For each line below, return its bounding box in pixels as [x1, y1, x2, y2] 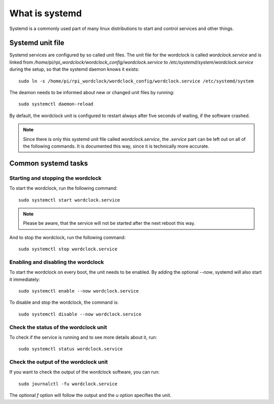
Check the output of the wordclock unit [9, 359, 108, 366]
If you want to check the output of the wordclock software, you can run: [9, 369, 160, 375]
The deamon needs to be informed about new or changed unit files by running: [9, 90, 175, 96]
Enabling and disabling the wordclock [9, 258, 104, 266]
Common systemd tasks [9, 159, 88, 167]
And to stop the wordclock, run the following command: [9, 234, 126, 240]
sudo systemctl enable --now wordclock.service [18, 288, 139, 294]
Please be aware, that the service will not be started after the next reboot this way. [23, 220, 195, 226]
